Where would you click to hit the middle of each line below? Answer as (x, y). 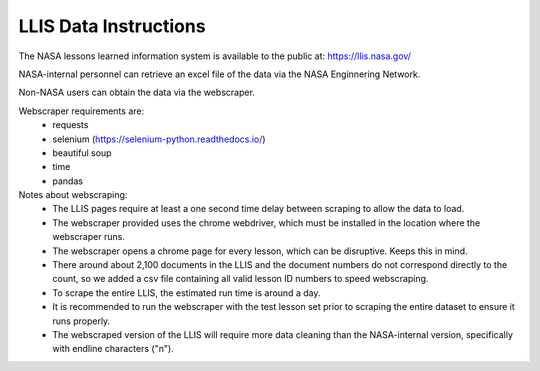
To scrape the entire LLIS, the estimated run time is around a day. (186, 292)
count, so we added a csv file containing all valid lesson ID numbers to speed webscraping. (240, 279)
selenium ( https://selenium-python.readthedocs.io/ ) (159, 139)
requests (70, 125)
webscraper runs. (88, 237)
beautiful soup (82, 152)
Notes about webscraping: (73, 195)
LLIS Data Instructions (112, 26)
